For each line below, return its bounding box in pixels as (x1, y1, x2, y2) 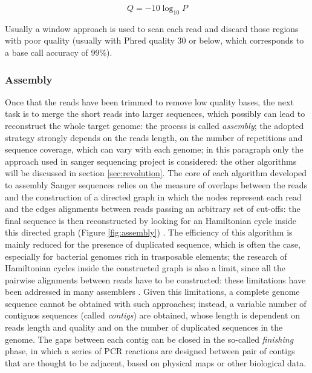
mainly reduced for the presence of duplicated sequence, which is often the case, (5, 237, 301, 250)
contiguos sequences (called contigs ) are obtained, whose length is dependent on (5, 309, 300, 322)
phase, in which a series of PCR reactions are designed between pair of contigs (5, 345, 295, 357)
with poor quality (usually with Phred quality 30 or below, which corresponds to (5, 34, 304, 47)
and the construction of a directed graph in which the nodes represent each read (5, 190, 302, 203)
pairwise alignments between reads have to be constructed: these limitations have (5, 273, 306, 286)
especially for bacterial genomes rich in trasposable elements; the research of (5, 249, 287, 262)
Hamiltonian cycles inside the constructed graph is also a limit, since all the (5, 262, 286, 274)
